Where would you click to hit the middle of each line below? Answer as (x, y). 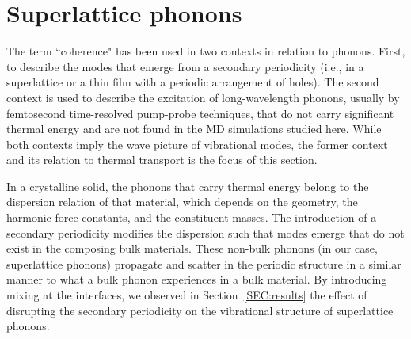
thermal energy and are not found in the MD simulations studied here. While (194, 129)
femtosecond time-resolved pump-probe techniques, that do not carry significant (200, 113)
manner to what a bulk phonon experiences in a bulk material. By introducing (197, 279)
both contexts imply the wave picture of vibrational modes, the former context (197, 144)
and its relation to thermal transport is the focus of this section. (162, 160)
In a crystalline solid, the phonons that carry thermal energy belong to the (188, 186)
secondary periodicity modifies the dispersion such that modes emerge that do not (205, 232)
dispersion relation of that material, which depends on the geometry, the (182, 202)
